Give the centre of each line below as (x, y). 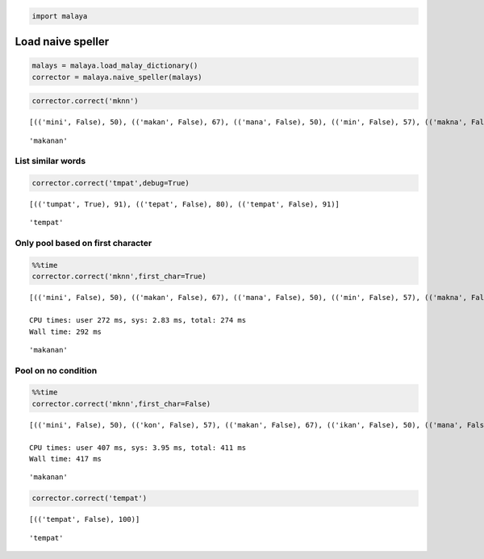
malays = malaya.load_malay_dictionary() (115, 66)
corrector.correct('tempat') (90, 499)
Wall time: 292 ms (66, 332)
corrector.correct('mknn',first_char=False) (121, 404)
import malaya (60, 16)
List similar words (50, 161)
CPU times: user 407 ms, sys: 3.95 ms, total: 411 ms (138, 447)
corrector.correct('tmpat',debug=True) (111, 183)
